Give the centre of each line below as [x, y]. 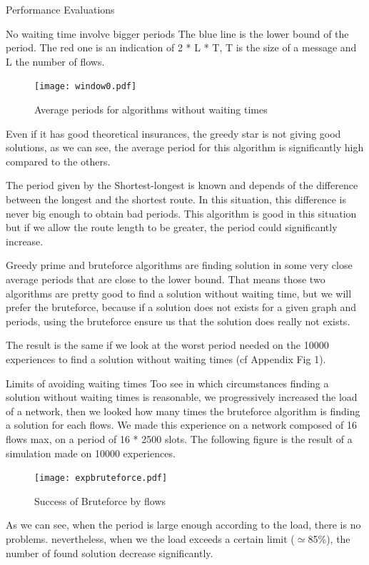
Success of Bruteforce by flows [100, 500]
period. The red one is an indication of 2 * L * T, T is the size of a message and [181, 47]
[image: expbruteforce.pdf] [101, 478]
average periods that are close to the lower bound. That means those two [166, 279]
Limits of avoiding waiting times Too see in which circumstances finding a [167, 383]
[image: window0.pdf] [86, 87]
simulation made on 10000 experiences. [91, 453]
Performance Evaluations [60, 9]
